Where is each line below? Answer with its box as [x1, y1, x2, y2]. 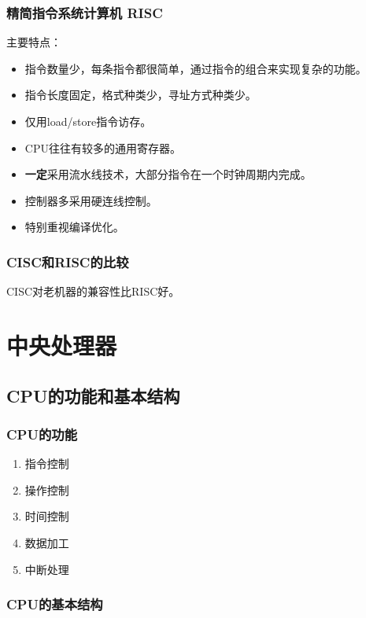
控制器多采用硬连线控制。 [24, 192, 157, 208]
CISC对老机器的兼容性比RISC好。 [6, 283, 180, 300]
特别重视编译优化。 [24, 219, 124, 235]
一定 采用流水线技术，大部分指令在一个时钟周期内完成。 [24, 166, 312, 182]
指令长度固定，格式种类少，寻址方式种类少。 [24, 86, 257, 103]
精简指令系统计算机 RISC [6, 2, 163, 22]
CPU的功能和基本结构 [6, 383, 180, 407]
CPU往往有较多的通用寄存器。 [24, 139, 181, 156]
